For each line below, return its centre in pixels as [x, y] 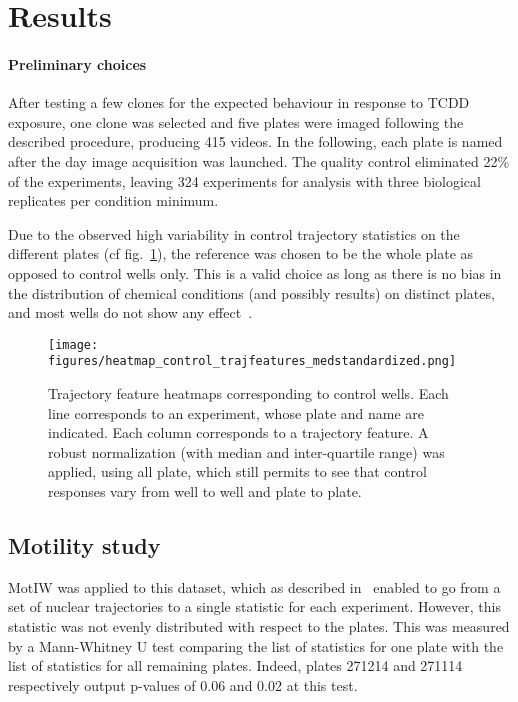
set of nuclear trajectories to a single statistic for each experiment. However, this [254, 606]
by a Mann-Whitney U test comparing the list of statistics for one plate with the [256, 645]
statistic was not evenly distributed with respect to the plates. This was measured [259, 625]
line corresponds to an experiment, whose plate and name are [236, 412]
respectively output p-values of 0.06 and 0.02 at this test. [183, 684]
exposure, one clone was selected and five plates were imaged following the [236, 121]
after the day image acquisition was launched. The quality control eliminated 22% [259, 160]
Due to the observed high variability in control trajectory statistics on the [234, 233]
